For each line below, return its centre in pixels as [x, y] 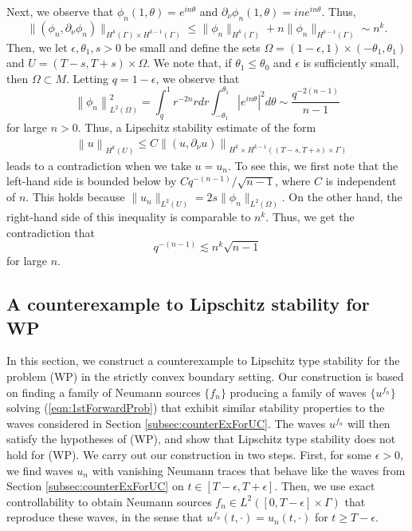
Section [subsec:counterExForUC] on [95, 486]
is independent [361, 181]
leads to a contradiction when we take [99, 165]
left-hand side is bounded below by [92, 181]
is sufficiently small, [351, 63]
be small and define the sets [192, 47]
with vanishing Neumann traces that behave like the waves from [249, 470]
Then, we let [37, 47]
